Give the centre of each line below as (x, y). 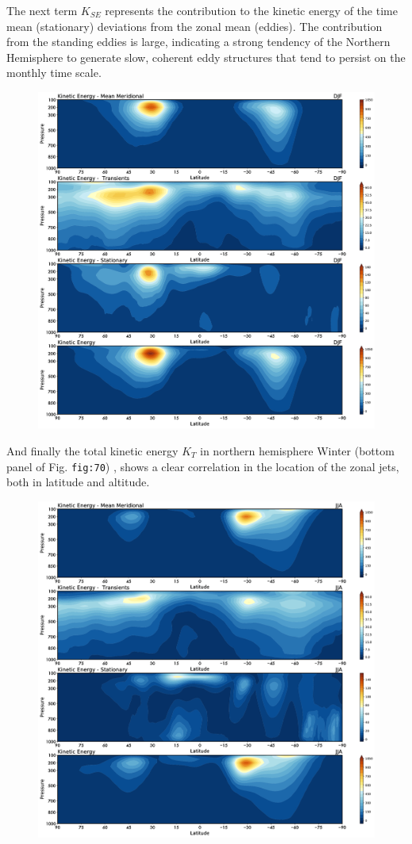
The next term (42, 10)
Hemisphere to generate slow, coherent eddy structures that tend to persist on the (206, 57)
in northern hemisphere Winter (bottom (297, 450)
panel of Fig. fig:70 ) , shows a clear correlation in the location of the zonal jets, (203, 466)
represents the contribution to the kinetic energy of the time (251, 10)
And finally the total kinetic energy (92, 450)
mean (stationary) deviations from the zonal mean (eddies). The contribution (194, 26)
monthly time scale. (54, 73)
